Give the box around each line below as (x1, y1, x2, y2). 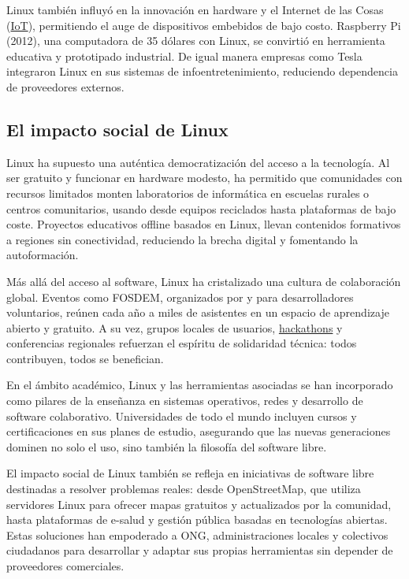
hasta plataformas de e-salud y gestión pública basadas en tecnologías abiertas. (6, 511, 388, 528)
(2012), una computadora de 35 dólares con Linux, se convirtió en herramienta (6, 32, 385, 49)
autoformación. (6, 247, 79, 263)
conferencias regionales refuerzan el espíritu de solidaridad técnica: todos (6, 335, 357, 351)
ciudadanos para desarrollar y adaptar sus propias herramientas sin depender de (6, 542, 393, 559)
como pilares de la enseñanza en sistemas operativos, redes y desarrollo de (6, 392, 363, 409)
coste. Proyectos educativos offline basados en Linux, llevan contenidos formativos (6, 216, 401, 232)
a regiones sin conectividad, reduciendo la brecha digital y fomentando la (6, 231, 359, 247)
